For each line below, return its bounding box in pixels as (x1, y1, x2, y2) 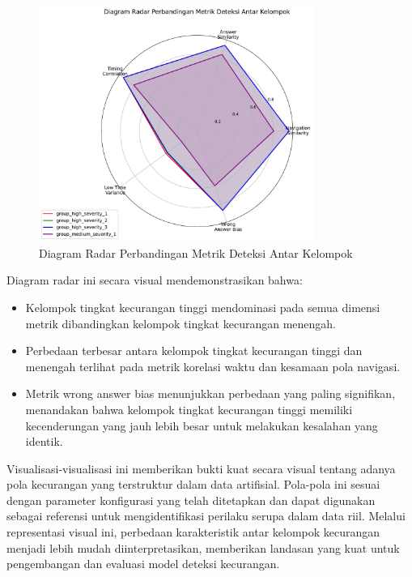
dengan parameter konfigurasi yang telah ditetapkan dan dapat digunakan (6, 491, 376, 508)
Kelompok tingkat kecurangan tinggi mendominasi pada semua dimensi (25, 298, 380, 315)
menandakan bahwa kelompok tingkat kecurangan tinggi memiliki (25, 400, 353, 417)
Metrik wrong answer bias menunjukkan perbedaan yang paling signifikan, (25, 385, 396, 402)
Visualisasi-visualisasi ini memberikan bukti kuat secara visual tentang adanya (6, 459, 396, 477)
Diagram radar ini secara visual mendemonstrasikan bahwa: (6, 271, 303, 288)
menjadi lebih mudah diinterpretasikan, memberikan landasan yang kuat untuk (6, 539, 400, 556)
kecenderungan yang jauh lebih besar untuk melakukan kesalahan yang (25, 417, 378, 434)
